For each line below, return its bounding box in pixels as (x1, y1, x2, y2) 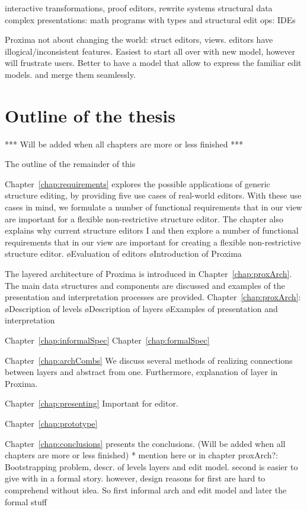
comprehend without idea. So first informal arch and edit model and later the (5, 483, 287, 496)
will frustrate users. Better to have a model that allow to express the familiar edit (5, 56, 302, 69)
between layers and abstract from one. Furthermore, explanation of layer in (5, 366, 278, 378)
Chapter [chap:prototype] (5, 417, 98, 429)
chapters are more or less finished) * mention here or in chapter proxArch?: (5, 449, 279, 461)
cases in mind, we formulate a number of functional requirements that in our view (5, 201, 302, 213)
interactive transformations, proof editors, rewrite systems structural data (5, 2, 273, 14)
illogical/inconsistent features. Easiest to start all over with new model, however (5, 45, 295, 57)
